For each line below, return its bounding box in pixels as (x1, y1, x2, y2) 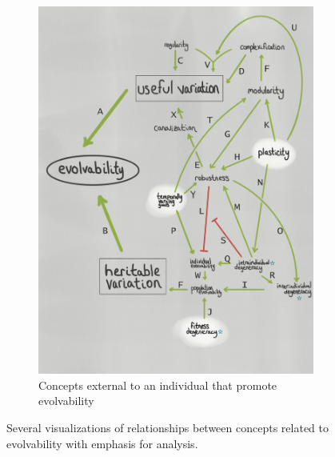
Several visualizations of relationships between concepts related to (6, 419, 329, 436)
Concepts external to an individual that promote (38, 376, 277, 393)
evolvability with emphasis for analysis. (6, 435, 198, 451)
